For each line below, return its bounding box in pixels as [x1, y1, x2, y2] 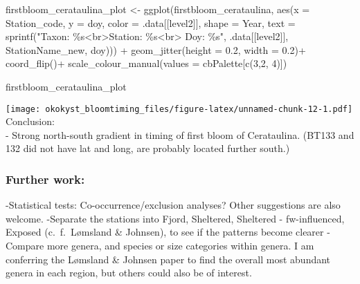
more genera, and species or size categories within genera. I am [46, 238, 314, 252]
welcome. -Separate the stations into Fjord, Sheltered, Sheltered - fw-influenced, [6, 211, 345, 225]
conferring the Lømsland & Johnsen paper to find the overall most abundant [6, 252, 331, 266]
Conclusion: [6, 114, 55, 129]
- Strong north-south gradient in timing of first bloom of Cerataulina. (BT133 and [6, 127, 354, 142]
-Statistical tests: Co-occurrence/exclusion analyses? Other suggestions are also [6, 198, 341, 212]
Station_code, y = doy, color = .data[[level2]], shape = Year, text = [6, 15, 296, 30]
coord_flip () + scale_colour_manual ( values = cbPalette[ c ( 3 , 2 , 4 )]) [6, 56, 287, 70]
